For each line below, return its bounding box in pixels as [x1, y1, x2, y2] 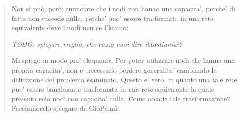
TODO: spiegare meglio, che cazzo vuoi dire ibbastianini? [11, 39, 183, 49]
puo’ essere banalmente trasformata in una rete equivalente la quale [11, 84, 214, 94]
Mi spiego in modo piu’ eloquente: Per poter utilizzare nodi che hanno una [11, 55, 235, 65]
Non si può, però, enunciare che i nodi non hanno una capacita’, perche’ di [11, 3, 235, 13]
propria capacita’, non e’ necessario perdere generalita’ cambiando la [11, 64, 217, 75]
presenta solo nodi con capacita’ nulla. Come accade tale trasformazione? [11, 93, 230, 103]
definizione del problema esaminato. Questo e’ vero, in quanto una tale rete [11, 74, 237, 84]
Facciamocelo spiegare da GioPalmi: [11, 103, 119, 113]
